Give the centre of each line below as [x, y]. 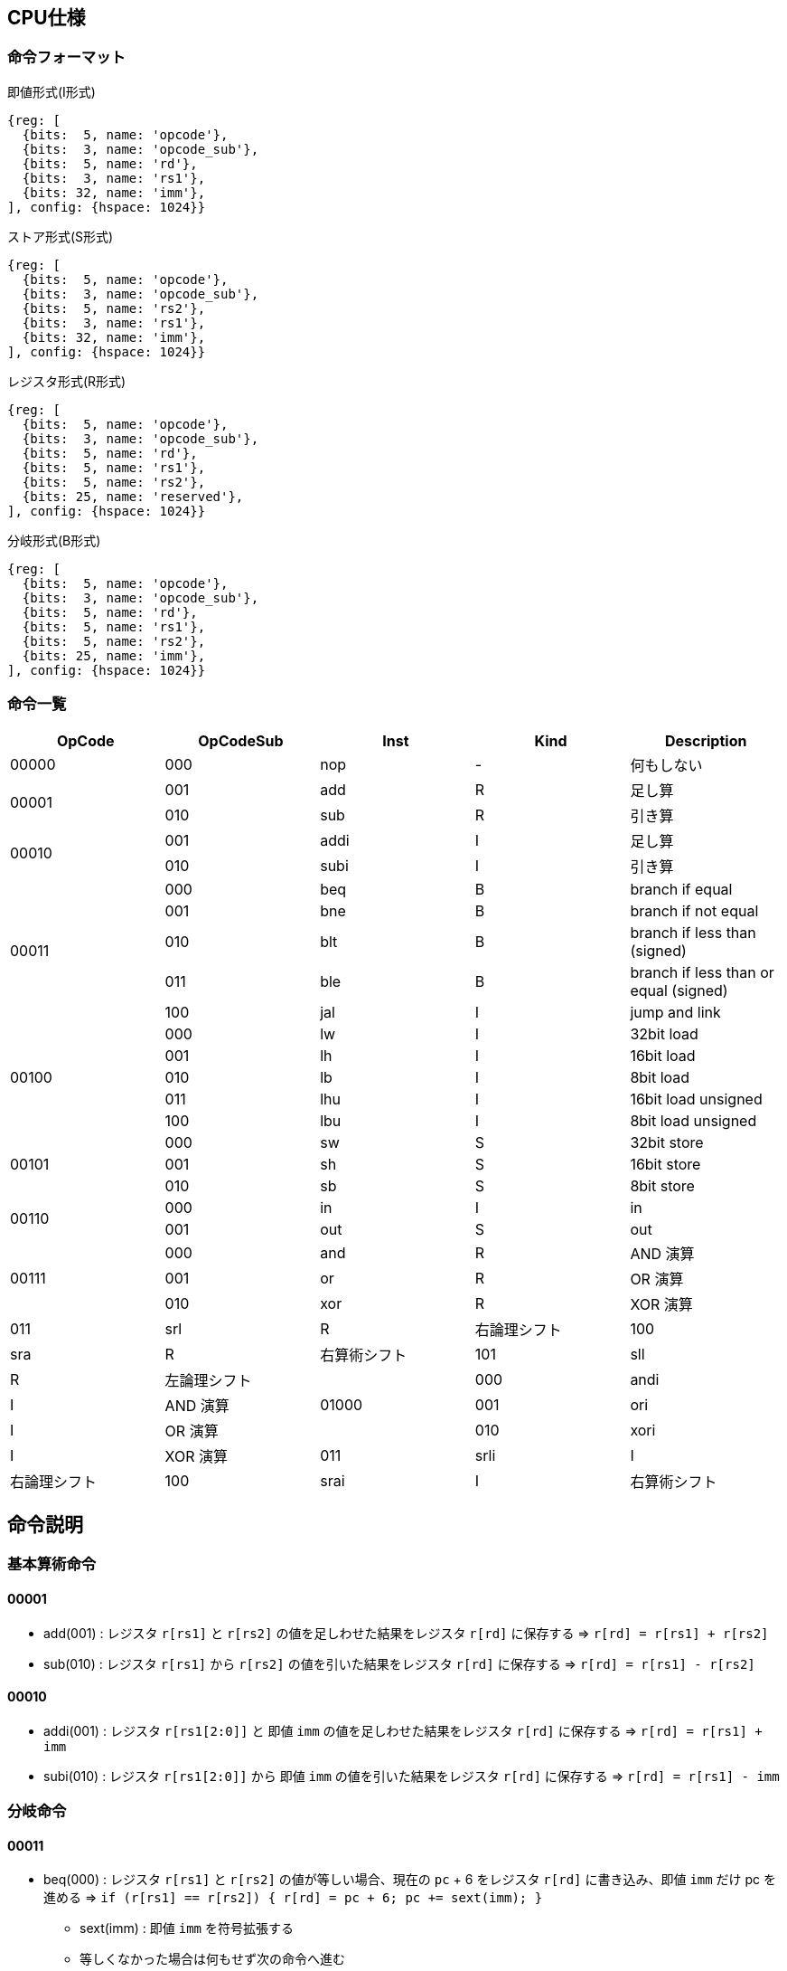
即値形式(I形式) [52, 91]
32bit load [664, 1033]
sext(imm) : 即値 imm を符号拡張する [187, 1928]
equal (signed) [679, 990]
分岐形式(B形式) [54, 540]
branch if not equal [694, 910]
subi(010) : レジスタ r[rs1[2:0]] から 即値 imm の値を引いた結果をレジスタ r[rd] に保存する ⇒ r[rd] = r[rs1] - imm [412, 1776]
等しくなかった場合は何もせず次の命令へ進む [212, 1959]
